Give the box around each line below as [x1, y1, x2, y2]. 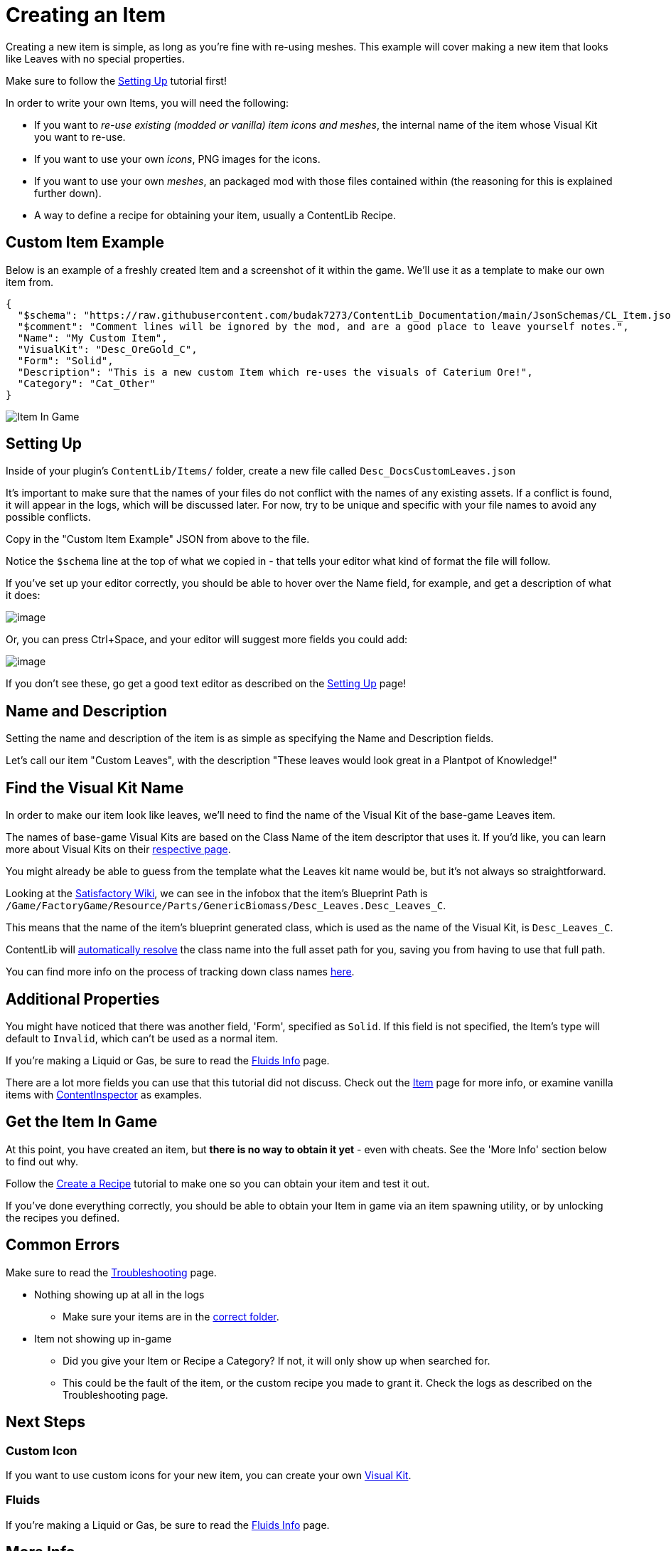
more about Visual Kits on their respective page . [6, 843, 231, 856]
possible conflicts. [6, 511, 91, 524]
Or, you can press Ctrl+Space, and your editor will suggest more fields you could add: [6, 633, 408, 646]
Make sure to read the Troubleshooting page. [6, 1266, 217, 1279]
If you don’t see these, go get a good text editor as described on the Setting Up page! [6, 677, 407, 690]
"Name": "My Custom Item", [17, 332, 168, 344]
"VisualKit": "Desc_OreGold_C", [17, 343, 198, 355]
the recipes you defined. [6, 1211, 120, 1224]
